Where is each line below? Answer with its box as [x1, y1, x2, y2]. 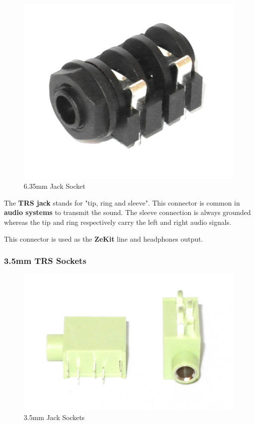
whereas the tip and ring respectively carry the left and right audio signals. [4, 217, 231, 227]
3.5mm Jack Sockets [24, 412, 85, 422]
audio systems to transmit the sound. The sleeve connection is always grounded [4, 207, 251, 217]
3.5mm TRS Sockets [4, 254, 86, 267]
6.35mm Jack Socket [24, 181, 85, 191]
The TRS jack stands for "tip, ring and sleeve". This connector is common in [4, 197, 240, 208]
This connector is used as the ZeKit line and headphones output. [4, 233, 203, 244]
